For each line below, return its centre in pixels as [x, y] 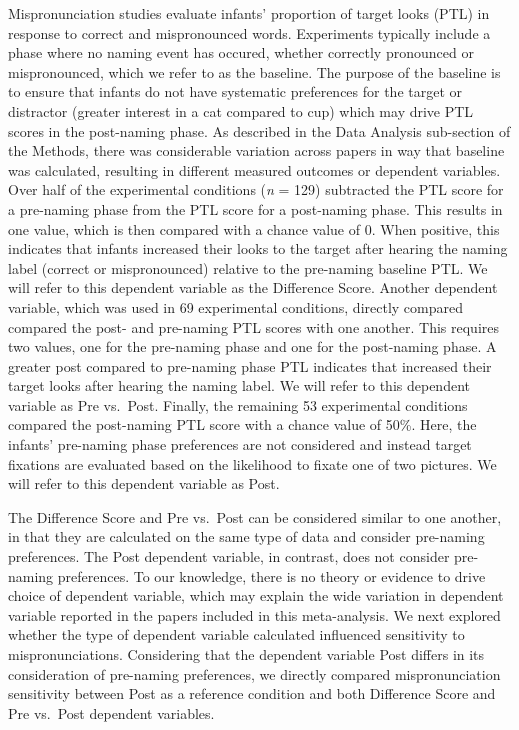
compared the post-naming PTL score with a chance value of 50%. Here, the [242, 424]
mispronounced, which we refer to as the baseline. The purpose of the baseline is [254, 71]
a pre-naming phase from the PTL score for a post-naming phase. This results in [255, 208]
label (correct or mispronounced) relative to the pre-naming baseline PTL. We [248, 267]
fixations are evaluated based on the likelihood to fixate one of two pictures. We [252, 463]
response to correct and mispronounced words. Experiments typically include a [249, 32]
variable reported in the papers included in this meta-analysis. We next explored [254, 614]
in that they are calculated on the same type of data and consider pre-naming [246, 536]
